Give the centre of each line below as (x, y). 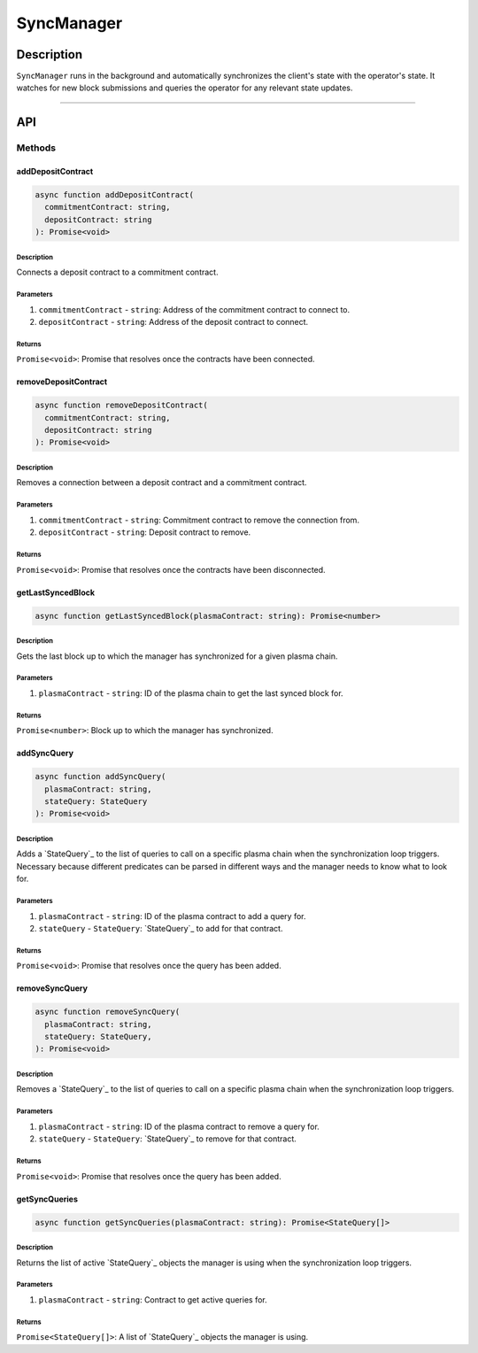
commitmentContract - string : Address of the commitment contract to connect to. (194, 309)
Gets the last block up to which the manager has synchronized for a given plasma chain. (177, 656)
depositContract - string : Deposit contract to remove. (145, 532)
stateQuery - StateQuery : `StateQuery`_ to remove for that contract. (167, 1139)
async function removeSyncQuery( (108, 1012)
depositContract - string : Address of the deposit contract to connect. (173, 321)
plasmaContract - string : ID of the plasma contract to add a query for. (172, 916)
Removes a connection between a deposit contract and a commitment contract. (162, 483)
